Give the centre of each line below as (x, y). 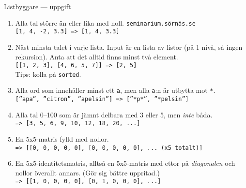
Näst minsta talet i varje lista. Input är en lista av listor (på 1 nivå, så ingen (129, 47)
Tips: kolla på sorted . (48, 74)
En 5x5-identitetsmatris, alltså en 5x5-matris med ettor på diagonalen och (125, 163)
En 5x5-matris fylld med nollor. (62, 138)
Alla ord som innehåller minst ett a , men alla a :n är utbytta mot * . (115, 90)
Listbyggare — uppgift (38, 6)
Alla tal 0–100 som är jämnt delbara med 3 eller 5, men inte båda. (114, 114)
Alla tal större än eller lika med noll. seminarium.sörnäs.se (105, 22)
